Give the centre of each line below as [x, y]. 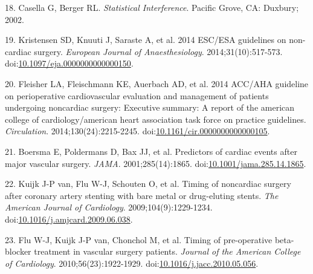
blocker [18, 251]
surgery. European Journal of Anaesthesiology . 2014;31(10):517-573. [158, 51]
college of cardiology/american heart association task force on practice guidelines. [156, 119]
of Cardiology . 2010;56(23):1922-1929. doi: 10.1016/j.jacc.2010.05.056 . [132, 263]
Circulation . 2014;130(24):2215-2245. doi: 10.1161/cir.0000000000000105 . [137, 131]
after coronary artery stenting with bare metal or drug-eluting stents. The [142, 195]
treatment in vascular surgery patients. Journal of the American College [167, 251]
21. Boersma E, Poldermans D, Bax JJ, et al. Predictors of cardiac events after [151, 151]
